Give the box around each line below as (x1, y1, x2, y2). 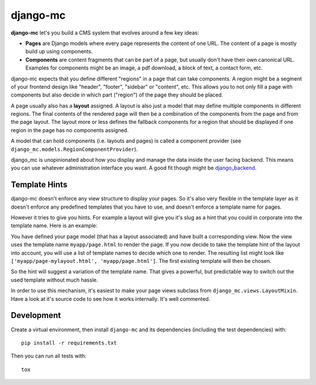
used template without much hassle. (11, 276, 98, 283)
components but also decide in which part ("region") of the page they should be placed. (11, 91, 224, 99)
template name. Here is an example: (11, 222, 98, 229)
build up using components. (25, 48, 93, 55)
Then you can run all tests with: (11, 352, 87, 359)
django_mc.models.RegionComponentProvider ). (11, 145, 138, 152)
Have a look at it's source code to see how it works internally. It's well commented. (11, 295, 211, 302)
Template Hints (11, 180, 67, 190)
